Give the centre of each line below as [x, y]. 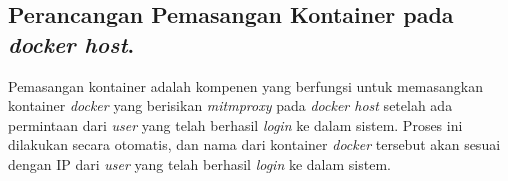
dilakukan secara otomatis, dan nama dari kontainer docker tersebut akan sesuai [254, 144]
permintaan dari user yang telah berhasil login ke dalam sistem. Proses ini [235, 124]
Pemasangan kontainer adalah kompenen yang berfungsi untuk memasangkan [245, 85]
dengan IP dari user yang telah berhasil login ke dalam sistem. [199, 163]
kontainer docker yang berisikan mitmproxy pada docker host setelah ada [230, 105]
